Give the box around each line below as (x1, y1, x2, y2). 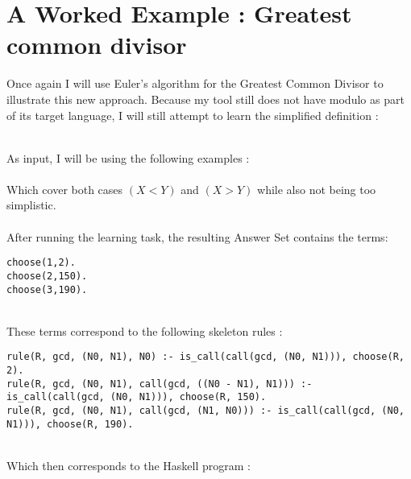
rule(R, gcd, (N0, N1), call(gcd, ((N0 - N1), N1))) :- (6, 378, 313, 390)
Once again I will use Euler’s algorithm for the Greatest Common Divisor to (6, 75, 384, 92)
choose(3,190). (6, 283, 88, 295)
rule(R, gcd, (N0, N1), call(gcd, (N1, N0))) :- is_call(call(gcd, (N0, (6, 405, 405, 417)
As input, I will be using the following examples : (6, 149, 250, 166)
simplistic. (6, 196, 56, 213)
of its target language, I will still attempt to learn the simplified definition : (6, 106, 379, 123)
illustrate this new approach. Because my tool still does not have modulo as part (6, 90, 405, 107)
